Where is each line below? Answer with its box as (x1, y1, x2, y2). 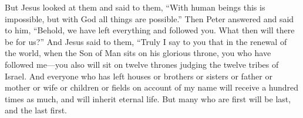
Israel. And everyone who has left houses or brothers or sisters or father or (5, 70, 272, 82)
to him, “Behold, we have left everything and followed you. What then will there (5, 24, 295, 36)
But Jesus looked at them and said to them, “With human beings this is (5, 1, 265, 13)
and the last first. (5, 104, 67, 116)
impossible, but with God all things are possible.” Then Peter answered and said (5, 12, 294, 25)
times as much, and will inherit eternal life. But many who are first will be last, (5, 92, 291, 105)
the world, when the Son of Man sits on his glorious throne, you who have (5, 47, 271, 59)
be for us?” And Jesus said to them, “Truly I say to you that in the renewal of (5, 35, 287, 47)
